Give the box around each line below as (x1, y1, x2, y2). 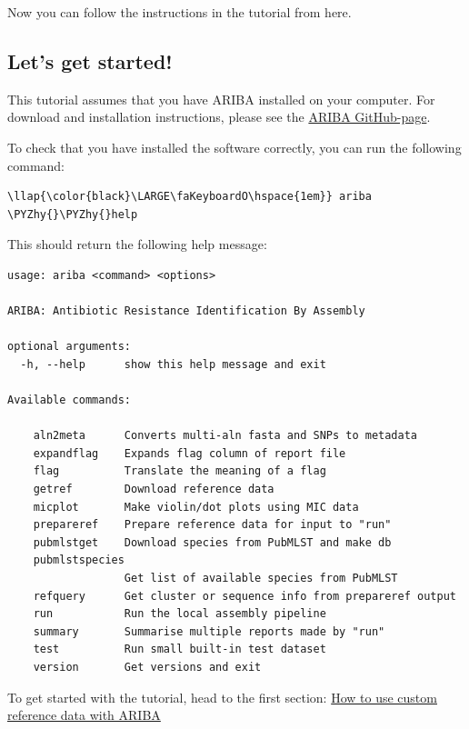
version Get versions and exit (33, 661, 262, 674)
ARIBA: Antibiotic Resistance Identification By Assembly (7, 305, 365, 318)
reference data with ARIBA (7, 705, 161, 724)
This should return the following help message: (7, 235, 267, 254)
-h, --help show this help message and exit (20, 357, 326, 371)
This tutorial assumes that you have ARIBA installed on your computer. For (7, 89, 435, 108)
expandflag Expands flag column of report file (33, 446, 346, 460)
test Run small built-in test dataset (33, 643, 326, 656)
